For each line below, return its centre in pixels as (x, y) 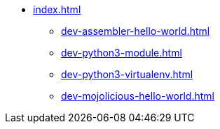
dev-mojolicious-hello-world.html (138, 96)
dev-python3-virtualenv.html (127, 74)
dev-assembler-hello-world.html (136, 31)
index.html (57, 9)
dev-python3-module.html (122, 53)
